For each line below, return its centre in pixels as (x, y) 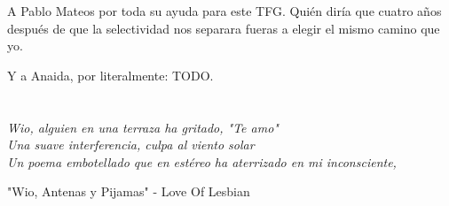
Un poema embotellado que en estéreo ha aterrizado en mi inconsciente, (202, 161)
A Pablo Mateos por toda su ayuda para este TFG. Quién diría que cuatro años (224, 11)
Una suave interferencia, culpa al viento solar (131, 145)
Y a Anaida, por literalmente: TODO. (110, 75)
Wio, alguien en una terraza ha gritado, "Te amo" (143, 127)
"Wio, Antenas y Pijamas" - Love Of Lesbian (129, 191)
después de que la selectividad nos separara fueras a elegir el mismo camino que (224, 28)
